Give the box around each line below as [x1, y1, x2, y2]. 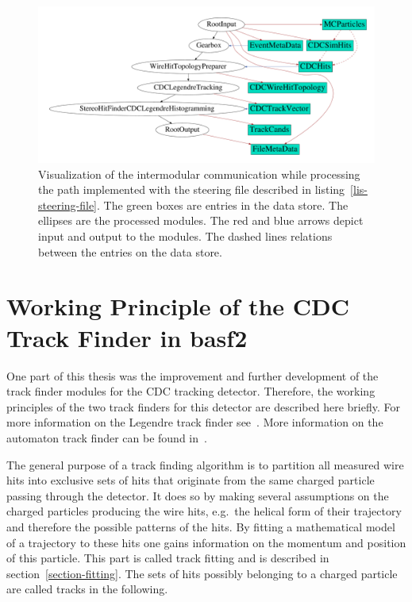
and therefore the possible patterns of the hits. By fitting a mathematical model [6, 518, 395, 534]
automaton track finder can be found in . [6, 429, 207, 446]
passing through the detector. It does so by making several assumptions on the [6, 487, 389, 504]
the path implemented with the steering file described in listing [38, 181, 345, 198]
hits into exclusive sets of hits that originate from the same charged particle [6, 472, 375, 488]
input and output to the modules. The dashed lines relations [38, 228, 333, 245]
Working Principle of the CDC [6, 290, 350, 322]
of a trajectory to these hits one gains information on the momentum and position [6, 534, 406, 550]
